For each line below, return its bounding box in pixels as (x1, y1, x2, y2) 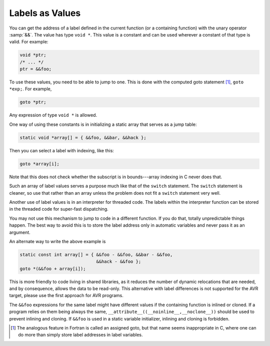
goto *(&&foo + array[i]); (19, 266, 86, 272)
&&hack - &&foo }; (96, 259, 141, 265)
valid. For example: (9, 39, 48, 45)
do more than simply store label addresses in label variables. (18, 332, 143, 338)
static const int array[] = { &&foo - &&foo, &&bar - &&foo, (19, 252, 173, 257)
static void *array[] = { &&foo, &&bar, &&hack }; (19, 135, 147, 140)
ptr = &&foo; (19, 66, 52, 72)
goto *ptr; (19, 99, 46, 105)
